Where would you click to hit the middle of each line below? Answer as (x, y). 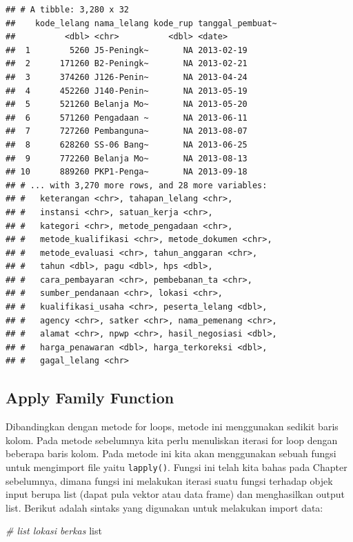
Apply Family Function (90, 398)
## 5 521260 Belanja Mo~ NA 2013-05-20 (127, 104)
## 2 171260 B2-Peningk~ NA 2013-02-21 (127, 64)
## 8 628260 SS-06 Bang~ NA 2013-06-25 (127, 144)
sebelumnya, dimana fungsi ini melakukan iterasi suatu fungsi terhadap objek (169, 480)
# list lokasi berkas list (54, 531)
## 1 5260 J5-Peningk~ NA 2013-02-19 (127, 50)
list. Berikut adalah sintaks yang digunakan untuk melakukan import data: (164, 507)
